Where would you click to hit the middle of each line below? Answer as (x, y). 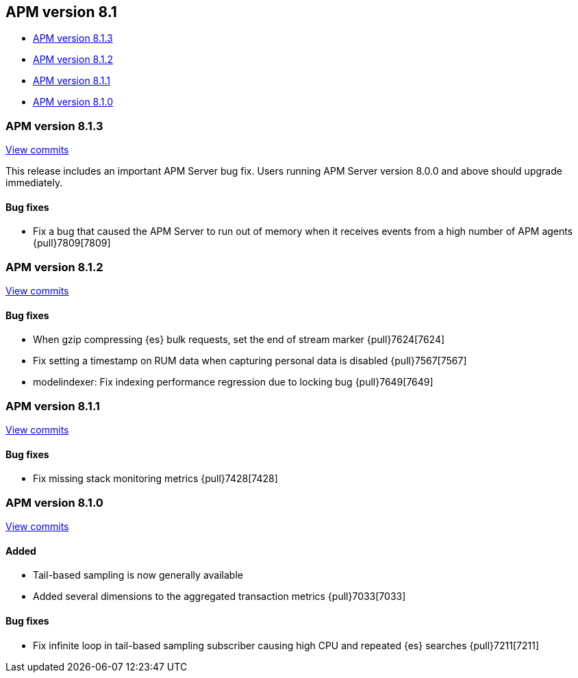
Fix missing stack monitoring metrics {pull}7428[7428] (155, 479)
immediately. (34, 183)
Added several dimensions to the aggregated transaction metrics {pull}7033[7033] (219, 597)
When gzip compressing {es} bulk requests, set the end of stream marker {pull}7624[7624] (239, 340)
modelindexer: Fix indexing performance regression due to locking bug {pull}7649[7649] (233, 382)
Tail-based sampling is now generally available (138, 575)
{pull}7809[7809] (72, 243)
